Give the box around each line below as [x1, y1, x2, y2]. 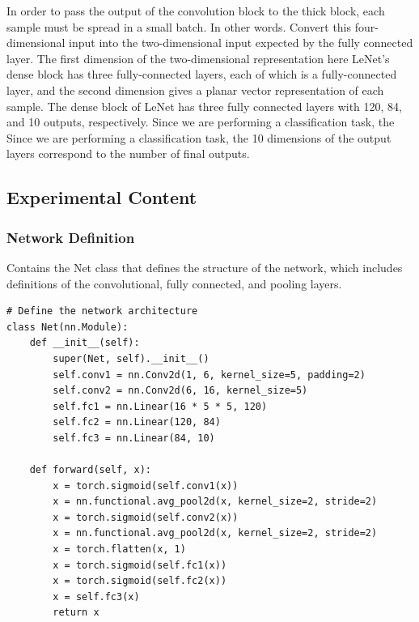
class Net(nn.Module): [6, 321, 129, 333]
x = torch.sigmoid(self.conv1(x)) [53, 479, 239, 492]
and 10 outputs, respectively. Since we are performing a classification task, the [6, 113, 395, 130]
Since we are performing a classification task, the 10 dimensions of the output [6, 129, 391, 146]
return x [53, 607, 99, 619]
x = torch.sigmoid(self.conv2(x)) [53, 511, 239, 523]
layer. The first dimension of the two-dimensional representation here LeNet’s [6, 49, 390, 66]
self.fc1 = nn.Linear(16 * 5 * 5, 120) [53, 400, 268, 412]
